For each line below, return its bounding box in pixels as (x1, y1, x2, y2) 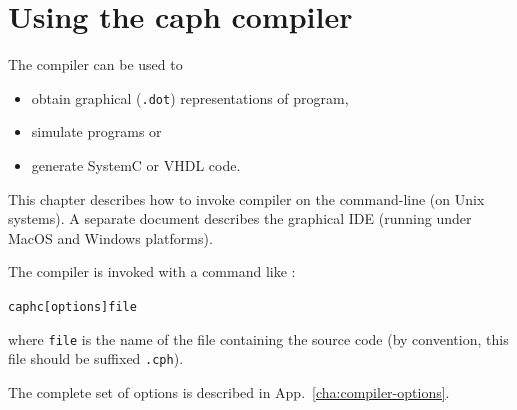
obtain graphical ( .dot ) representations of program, (31, 87, 349, 108)
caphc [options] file (8, 299, 137, 314)
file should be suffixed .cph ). (8, 348, 184, 369)
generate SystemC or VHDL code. (31, 154, 241, 175)
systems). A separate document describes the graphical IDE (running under (8, 208, 472, 229)
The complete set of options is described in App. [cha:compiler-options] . (8, 381, 450, 402)
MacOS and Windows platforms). (8, 227, 213, 248)
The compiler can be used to (8, 54, 183, 75)
